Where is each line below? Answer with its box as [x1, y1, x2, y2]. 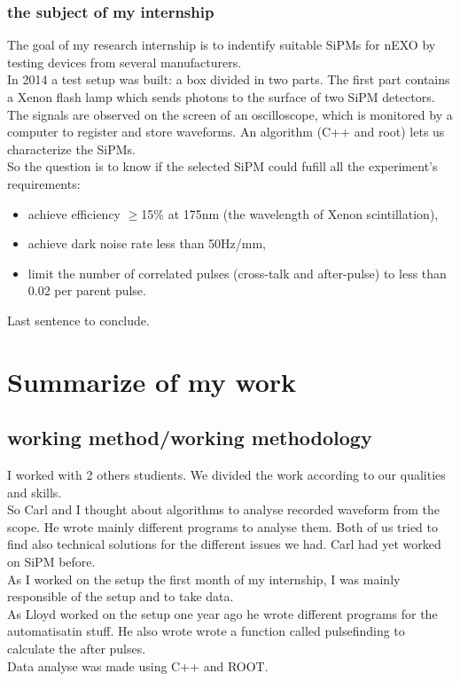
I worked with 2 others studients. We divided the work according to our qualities [7, 466, 446, 484]
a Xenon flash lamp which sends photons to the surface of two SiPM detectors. [7, 88, 435, 106]
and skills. [7, 482, 62, 501]
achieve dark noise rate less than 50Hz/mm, [27, 234, 267, 253]
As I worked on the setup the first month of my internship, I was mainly [7, 569, 401, 588]
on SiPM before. [7, 552, 96, 571]
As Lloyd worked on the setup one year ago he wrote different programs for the [7, 604, 438, 622]
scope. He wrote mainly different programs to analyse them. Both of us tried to [7, 517, 438, 536]
